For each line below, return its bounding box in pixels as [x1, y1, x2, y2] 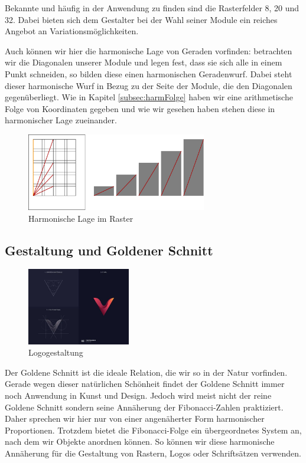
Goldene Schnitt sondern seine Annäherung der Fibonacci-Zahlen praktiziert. [5, 400, 284, 413]
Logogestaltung [28, 346, 83, 359]
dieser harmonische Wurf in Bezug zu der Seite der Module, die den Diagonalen [5, 79, 292, 91]
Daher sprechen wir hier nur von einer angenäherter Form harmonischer [5, 412, 265, 425]
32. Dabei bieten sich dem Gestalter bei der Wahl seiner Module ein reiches [5, 13, 278, 25]
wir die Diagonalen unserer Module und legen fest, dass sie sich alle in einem [5, 56, 282, 68]
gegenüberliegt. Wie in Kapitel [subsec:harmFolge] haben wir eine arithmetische [5, 91, 293, 103]
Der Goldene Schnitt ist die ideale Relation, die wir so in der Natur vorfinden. [5, 366, 288, 378]
